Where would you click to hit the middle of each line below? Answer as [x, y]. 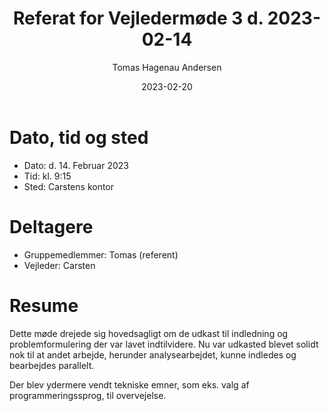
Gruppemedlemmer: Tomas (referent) [101, 254]
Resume [44, 305]
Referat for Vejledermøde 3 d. [138, 18]
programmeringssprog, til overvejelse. [88, 395]
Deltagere [51, 226]
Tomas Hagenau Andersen [167, 67]
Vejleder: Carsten [59, 265]
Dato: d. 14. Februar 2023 [76, 165]
